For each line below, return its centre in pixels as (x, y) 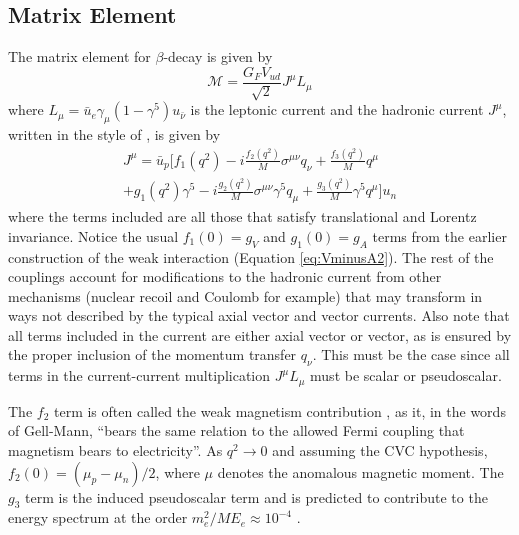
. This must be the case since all (411, 354)
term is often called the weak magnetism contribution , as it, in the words (280, 410)
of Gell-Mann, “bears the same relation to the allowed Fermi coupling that (236, 430)
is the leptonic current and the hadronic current (337, 109)
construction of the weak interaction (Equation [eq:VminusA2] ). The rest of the (251, 256)
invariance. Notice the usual (93, 235)
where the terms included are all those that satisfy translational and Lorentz (242, 216)
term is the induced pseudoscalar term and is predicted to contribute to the (256, 496)
